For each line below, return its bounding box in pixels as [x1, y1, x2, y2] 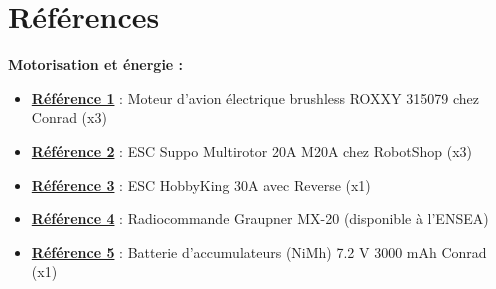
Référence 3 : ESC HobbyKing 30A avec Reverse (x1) [31, 174, 371, 195]
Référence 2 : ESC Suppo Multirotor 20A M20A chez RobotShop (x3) [31, 140, 472, 161]
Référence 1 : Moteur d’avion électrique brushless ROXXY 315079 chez [31, 87, 479, 108]
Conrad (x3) [31, 107, 107, 128]
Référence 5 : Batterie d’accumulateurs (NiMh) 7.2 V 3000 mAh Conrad [31, 241, 487, 262]
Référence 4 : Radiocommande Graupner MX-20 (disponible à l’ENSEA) [31, 208, 489, 229]
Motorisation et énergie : [8, 54, 184, 75]
